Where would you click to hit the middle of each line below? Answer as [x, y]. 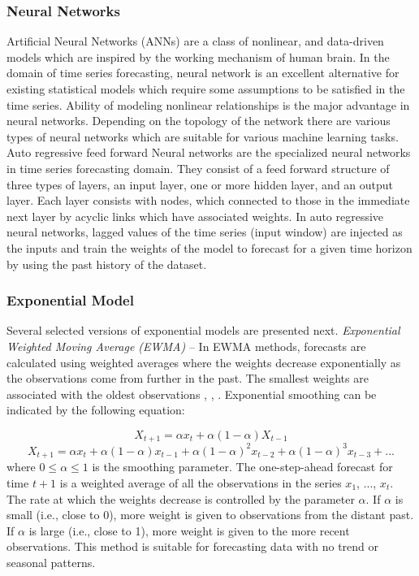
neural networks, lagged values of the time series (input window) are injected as [205, 232]
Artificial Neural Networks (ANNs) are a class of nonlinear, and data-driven [195, 41]
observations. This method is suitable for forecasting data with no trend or [193, 546]
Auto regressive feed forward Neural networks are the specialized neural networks [209, 152]
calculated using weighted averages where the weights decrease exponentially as [204, 362]
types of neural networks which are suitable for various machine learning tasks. [203, 136]
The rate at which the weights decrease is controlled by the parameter [181, 498]
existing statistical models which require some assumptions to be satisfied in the [206, 89]
